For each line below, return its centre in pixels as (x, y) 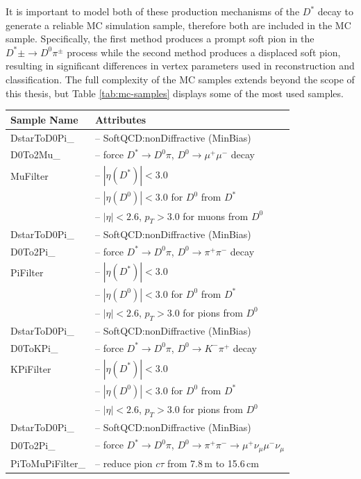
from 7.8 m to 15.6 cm (213, 463)
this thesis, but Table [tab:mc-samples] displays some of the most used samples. (175, 93)
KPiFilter (31, 369)
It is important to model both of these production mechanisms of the (153, 11)
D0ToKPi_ (34, 347)
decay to (336, 11)
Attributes (121, 119)
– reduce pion (124, 463)
